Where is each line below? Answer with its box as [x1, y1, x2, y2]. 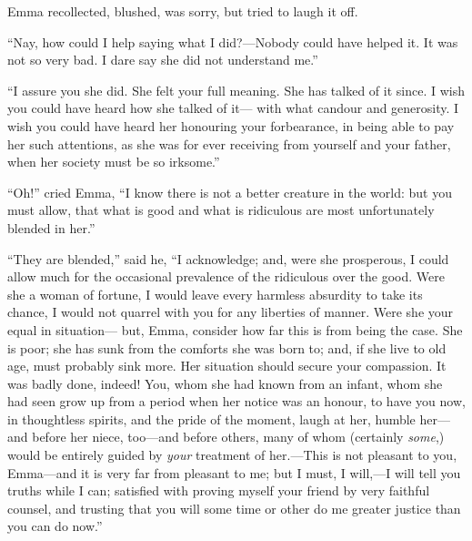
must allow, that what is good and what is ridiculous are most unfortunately [7, 200, 435, 219]
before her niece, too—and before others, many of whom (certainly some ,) [32, 427, 445, 446]
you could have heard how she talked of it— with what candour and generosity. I [7, 98, 459, 117]
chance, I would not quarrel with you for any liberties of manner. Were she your [7, 302, 454, 322]
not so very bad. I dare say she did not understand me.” [7, 50, 318, 69]
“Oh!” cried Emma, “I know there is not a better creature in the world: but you [7, 182, 452, 201]
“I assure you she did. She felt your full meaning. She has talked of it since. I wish [7, 80, 465, 99]
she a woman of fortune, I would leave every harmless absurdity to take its [7, 284, 423, 303]
